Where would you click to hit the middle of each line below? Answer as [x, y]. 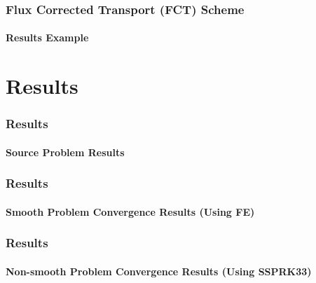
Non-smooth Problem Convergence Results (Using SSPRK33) [159, 271]
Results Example [47, 37]
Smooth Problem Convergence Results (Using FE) [130, 211]
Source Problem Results [65, 152]
